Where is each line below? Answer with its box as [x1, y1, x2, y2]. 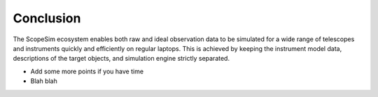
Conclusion [13, 10, 81, 26]
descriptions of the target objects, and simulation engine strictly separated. [13, 54, 230, 63]
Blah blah [30, 77, 57, 85]
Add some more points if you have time [30, 67, 143, 75]
